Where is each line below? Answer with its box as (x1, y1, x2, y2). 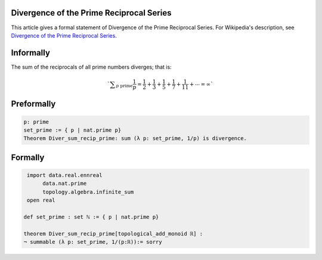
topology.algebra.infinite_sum (42, 188, 134, 195)
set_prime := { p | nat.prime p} (23, 127, 122, 134)
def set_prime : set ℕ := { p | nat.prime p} (23, 213, 159, 220)
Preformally (11, 99, 56, 109)
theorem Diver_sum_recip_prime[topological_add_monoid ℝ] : (23, 230, 203, 237)
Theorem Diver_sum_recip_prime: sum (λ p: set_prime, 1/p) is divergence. (23, 135, 247, 142)
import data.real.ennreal (27, 172, 103, 178)
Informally (11, 48, 51, 58)
